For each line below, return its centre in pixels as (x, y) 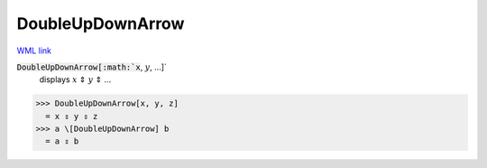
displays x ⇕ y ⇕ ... (75, 79)
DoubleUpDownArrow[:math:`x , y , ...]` (92, 67)
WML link (34, 51)
